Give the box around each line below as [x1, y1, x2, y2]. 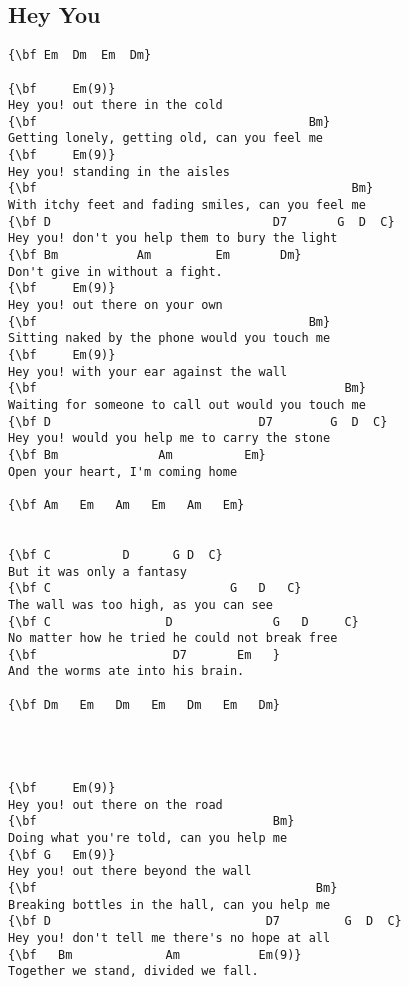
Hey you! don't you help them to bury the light [8, 231, 338, 246]
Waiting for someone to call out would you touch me [8, 397, 366, 412]
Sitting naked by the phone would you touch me [8, 331, 331, 346]
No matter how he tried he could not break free [8, 631, 338, 646]
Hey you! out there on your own [8, 298, 223, 313]
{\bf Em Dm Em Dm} [8, 48, 152, 63]
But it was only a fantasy [8, 564, 187, 579]
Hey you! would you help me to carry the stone [8, 431, 331, 446]
